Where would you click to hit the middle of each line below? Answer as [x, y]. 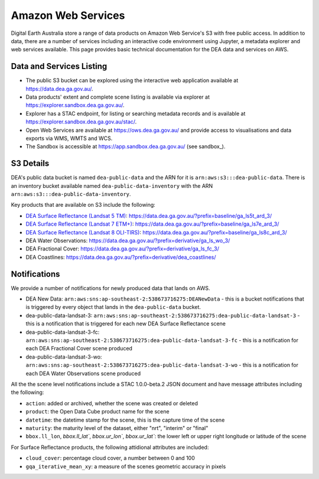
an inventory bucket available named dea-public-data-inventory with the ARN [112, 185]
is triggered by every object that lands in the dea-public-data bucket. [113, 307]
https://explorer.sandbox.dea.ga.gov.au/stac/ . [81, 122]
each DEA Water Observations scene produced [83, 373]
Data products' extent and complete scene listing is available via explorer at [118, 97]
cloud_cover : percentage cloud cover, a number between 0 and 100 [110, 458]
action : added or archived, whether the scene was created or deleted [112, 403]
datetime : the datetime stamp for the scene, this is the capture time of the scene [125, 420]
